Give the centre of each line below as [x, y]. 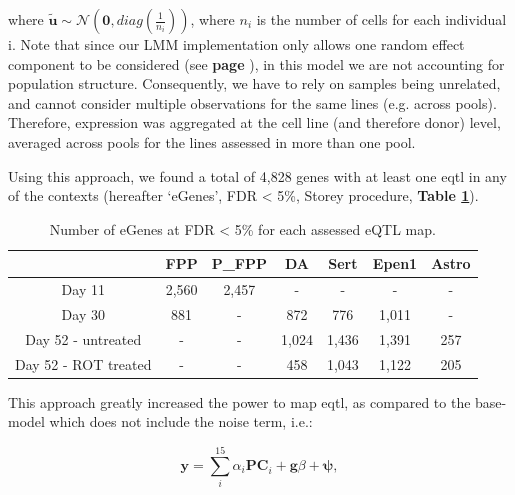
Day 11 [83, 289]
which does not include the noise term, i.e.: [181, 421]
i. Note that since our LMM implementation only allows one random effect [236, 44]
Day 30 [83, 314]
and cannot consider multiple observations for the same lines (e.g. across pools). [252, 102]
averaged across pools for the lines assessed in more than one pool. [212, 141]
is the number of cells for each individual [381, 19]
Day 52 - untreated [83, 338]
